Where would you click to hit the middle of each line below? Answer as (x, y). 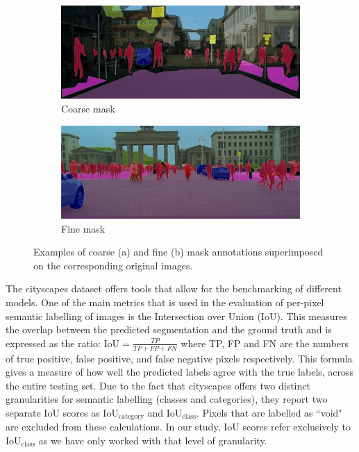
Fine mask (83, 228)
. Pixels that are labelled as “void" (269, 412)
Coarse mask (88, 108)
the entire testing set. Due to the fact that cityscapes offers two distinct (158, 385)
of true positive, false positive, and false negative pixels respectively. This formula (179, 358)
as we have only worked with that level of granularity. (153, 440)
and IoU (165, 412)
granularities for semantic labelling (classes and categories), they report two (167, 399)
